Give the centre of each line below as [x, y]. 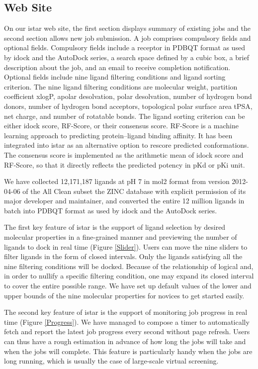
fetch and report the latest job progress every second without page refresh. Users [127, 331]
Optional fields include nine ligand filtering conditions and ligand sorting [115, 77]
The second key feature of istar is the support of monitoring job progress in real [126, 312]
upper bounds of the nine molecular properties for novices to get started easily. [124, 295]
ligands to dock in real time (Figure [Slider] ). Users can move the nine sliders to [126, 246]
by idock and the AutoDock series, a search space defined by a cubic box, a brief [127, 57]
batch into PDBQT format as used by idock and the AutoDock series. [111, 210]
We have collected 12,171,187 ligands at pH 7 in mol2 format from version [117, 181]
